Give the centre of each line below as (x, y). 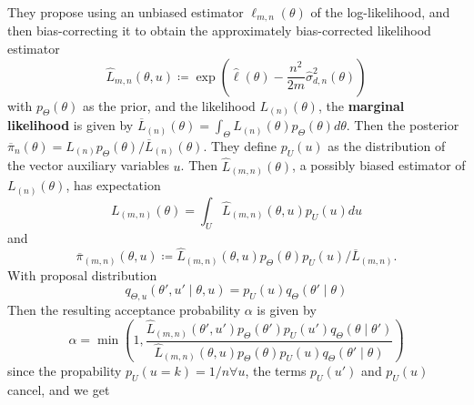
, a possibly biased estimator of (379, 165)
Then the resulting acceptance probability (124, 310)
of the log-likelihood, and (380, 12)
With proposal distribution (82, 274)
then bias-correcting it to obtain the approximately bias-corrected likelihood (219, 30)
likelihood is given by (71, 125)
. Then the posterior (403, 125)
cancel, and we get (59, 390)
